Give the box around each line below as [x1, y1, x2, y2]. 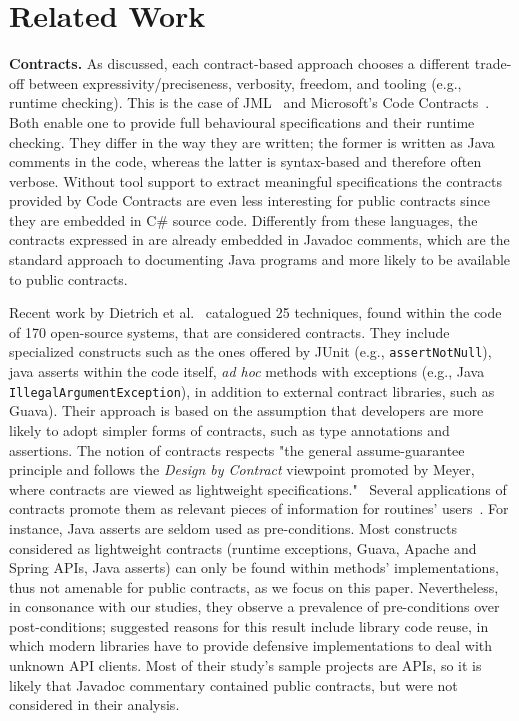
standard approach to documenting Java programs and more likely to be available [9, 249, 511, 270]
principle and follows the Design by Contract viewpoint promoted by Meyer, [9, 459, 475, 480]
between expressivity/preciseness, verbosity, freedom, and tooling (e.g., [28, 72, 462, 93]
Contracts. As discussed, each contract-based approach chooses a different [9, 53, 471, 74]
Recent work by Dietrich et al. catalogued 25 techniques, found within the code [9, 302, 502, 323]
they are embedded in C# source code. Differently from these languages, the [9, 209, 478, 230]
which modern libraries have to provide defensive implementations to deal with [9, 635, 492, 656]
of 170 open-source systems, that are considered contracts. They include [9, 321, 450, 342]
